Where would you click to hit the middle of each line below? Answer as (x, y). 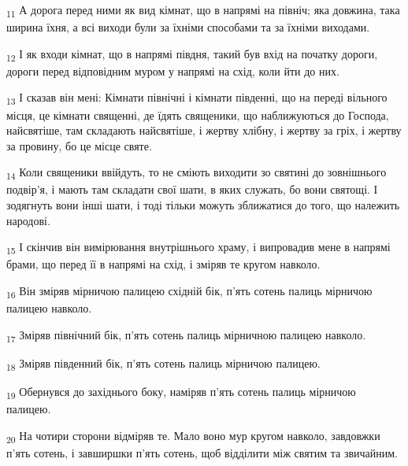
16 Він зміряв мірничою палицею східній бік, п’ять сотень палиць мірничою (189, 291)
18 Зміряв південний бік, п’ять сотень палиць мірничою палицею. (163, 364)
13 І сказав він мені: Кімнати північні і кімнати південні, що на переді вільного (197, 98)
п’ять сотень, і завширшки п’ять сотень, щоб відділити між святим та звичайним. (202, 452)
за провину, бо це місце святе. (79, 145)
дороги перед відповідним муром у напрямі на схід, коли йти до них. (173, 70)
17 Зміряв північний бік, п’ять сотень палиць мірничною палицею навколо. (186, 335)
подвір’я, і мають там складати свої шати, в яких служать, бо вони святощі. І (192, 189)
